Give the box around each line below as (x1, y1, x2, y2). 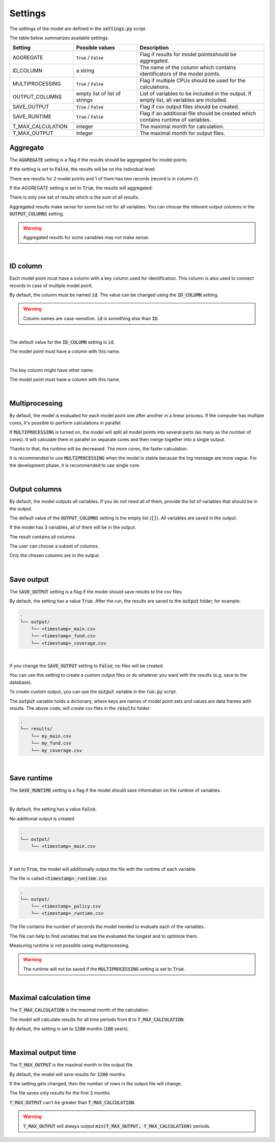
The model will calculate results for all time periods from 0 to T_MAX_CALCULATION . (9, 1016, 185, 1022)
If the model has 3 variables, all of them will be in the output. (9, 524, 136, 531)
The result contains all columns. (9, 534, 76, 540)
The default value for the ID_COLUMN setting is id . (9, 339, 115, 345)
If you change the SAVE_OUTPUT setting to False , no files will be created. (9, 663, 164, 669)
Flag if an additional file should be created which (140, 110, 257, 117)
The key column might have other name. (9, 367, 94, 373)
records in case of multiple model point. (9, 282, 93, 289)
